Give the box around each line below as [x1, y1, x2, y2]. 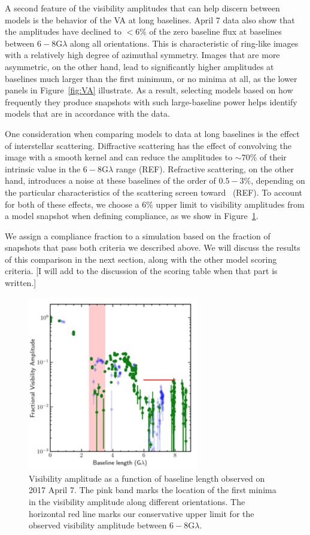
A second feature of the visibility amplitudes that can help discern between [5, 2, 280, 14]
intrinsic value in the [5, 162, 81, 175]
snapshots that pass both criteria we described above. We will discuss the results [5, 241, 300, 254]
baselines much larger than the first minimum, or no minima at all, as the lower [5, 72, 297, 84]
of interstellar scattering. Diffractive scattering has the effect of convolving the [5, 139, 291, 151]
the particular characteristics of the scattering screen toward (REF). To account [5, 186, 302, 198]
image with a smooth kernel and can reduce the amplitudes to [5, 151, 233, 163]
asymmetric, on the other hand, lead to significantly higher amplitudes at [5, 60, 274, 72]
